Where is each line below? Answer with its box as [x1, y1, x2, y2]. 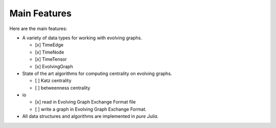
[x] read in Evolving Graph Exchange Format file [35, 99, 136, 105]
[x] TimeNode [35, 49, 64, 55]
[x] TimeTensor [35, 56, 67, 62]
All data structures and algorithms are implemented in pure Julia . [22, 113, 159, 119]
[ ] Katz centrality [35, 78, 72, 84]
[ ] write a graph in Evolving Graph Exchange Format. [35, 106, 147, 112]
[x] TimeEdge [35, 42, 64, 48]
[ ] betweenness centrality [35, 85, 90, 91]
